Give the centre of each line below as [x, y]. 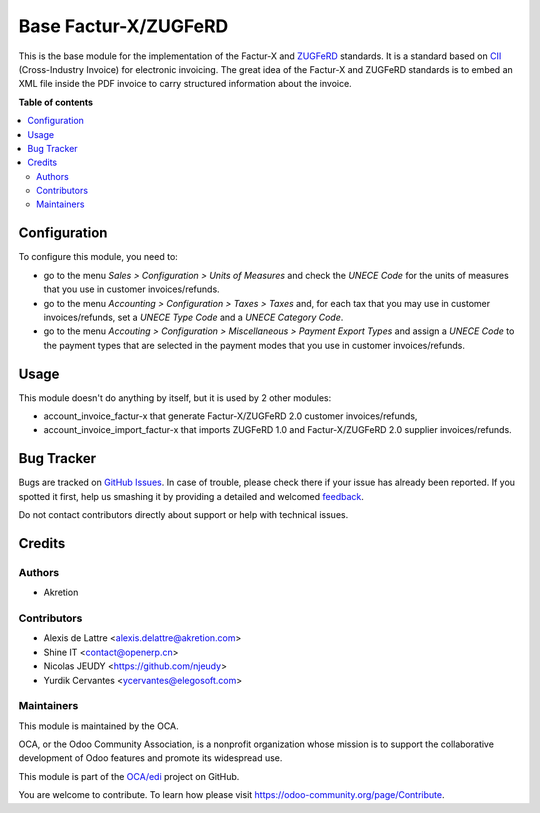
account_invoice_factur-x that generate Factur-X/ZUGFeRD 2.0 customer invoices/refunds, [230, 416]
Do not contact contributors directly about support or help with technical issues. [183, 515]
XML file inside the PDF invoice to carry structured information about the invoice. [185, 84]
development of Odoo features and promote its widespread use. [150, 758]
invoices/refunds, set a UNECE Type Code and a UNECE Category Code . [193, 317]
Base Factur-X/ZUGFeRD [123, 26]
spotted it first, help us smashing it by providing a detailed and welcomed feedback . [191, 496]
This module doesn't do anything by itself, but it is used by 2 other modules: [175, 397]
